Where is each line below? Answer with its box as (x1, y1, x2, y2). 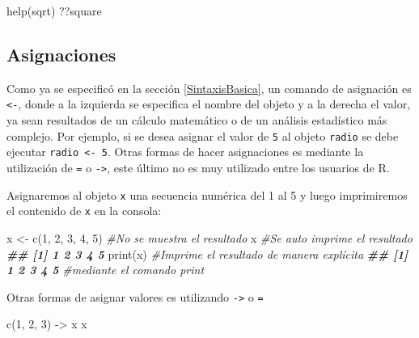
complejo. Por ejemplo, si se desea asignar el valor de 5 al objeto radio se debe (6, 127, 399, 144)
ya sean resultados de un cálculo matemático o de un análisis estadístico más (6, 112, 387, 129)
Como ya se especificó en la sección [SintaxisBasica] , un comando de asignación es (6, 79, 412, 96)
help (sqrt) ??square (6, 2, 102, 19)
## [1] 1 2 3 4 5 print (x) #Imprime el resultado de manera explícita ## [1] (6, 245, 408, 262)
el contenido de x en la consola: (6, 202, 162, 219)
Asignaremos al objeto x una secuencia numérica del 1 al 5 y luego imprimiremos (6, 186, 408, 203)
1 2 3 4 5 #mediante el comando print (6, 261, 205, 278)
